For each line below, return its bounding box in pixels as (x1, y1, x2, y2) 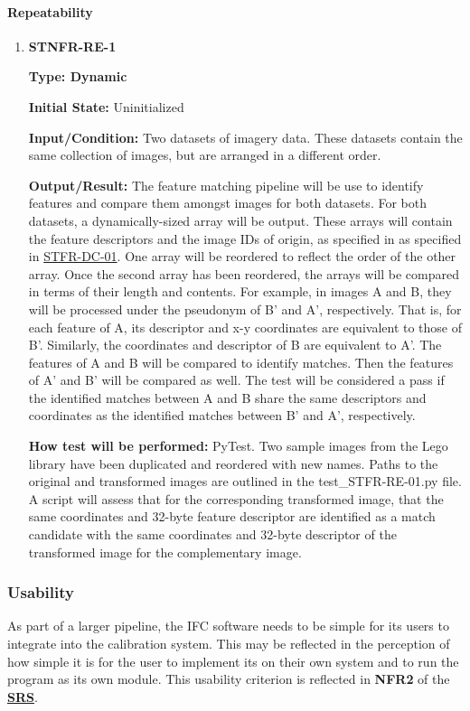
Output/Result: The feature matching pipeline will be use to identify (28, 175, 424, 194)
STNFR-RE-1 (28, 36, 117, 55)
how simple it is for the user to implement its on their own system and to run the (7, 651, 459, 670)
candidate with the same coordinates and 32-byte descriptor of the (28, 525, 397, 544)
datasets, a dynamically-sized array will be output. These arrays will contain (28, 210, 453, 229)
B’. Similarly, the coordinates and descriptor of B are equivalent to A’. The (28, 335, 442, 354)
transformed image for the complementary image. (28, 542, 302, 561)
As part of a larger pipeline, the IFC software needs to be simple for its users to (7, 616, 449, 635)
